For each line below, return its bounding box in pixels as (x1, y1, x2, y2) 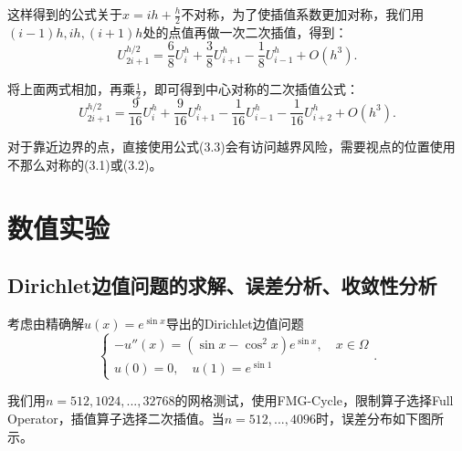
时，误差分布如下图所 (315, 408, 444, 427)
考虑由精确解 (7, 314, 84, 333)
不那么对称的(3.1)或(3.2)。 (7, 154, 163, 173)
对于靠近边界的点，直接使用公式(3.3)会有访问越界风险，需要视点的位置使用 (7, 137, 456, 156)
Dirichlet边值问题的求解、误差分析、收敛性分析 (7, 271, 437, 299)
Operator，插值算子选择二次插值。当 (7, 408, 225, 427)
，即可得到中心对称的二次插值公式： (141, 79, 359, 99)
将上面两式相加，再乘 (7, 79, 135, 99)
